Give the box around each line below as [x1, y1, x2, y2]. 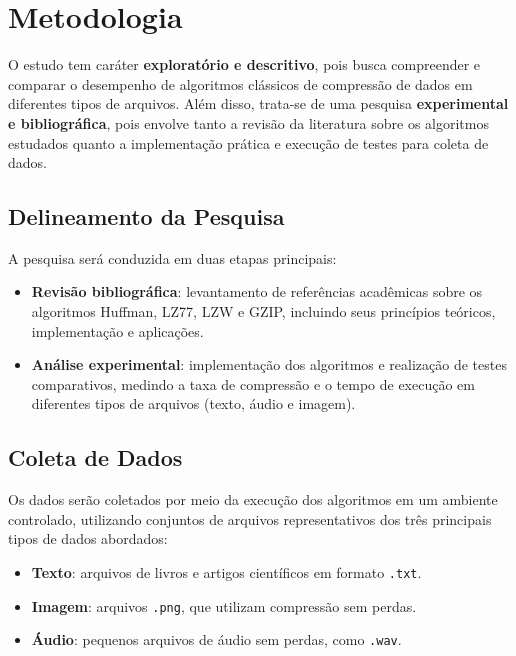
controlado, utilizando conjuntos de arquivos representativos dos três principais [8, 508, 492, 529]
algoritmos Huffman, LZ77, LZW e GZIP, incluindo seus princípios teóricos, [31, 301, 496, 322]
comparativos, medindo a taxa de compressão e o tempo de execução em [31, 373, 475, 394]
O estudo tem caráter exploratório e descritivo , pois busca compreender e [8, 54, 481, 75]
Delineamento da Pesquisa [8, 201, 285, 232]
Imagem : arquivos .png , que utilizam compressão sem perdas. [31, 595, 417, 616]
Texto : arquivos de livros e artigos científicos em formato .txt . [31, 562, 422, 583]
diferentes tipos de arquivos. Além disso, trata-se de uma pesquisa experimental [8, 93, 509, 114]
